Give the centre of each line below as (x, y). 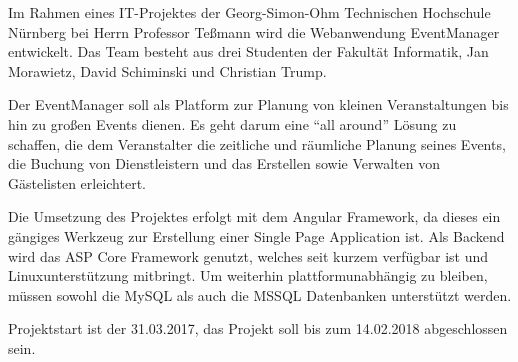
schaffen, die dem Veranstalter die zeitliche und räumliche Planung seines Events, (257, 143)
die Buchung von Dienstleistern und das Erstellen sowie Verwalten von (224, 163)
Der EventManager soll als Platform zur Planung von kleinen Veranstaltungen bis (258, 104)
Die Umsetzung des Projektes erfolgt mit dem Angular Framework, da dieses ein (254, 216)
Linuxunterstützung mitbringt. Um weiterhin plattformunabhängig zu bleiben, (248, 275)
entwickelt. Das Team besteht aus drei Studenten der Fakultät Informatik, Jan (248, 51)
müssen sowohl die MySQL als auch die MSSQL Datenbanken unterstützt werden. (260, 294)
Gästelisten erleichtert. (77, 182)
